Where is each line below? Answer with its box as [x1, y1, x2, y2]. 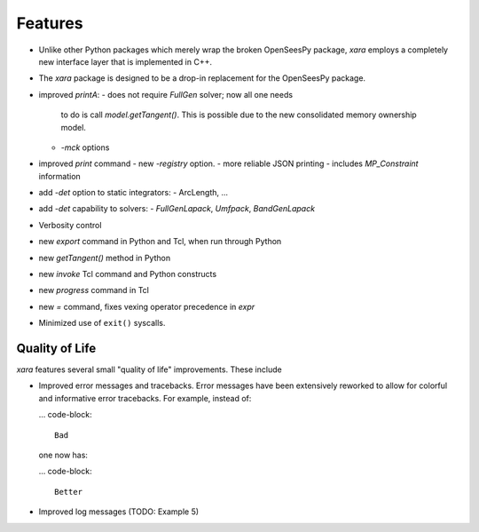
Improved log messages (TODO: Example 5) [38, 506, 200, 517]
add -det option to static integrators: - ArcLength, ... [38, 187, 229, 198]
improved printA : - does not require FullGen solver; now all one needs [38, 89, 293, 99]
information [38, 171, 82, 181]
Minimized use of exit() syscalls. [38, 318, 166, 329]
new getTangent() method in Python [38, 252, 171, 263]
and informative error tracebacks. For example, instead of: [38, 393, 252, 403]
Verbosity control [38, 219, 102, 230]
